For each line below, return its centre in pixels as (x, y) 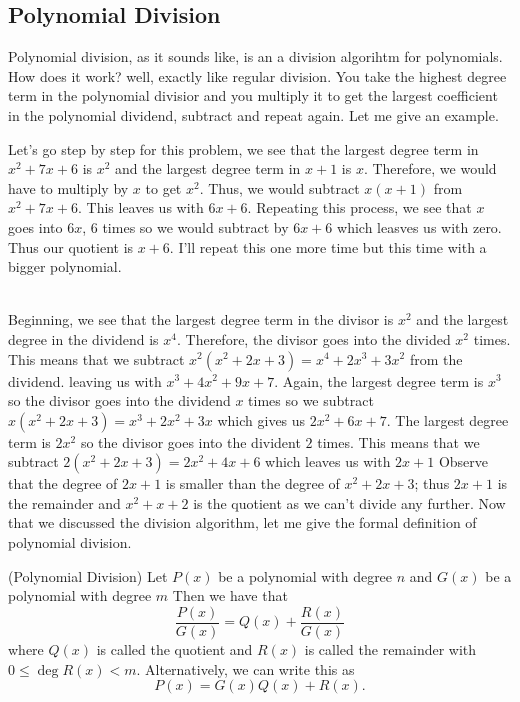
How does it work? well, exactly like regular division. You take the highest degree (257, 75)
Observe (463, 461)
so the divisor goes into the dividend (119, 400)
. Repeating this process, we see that (359, 207)
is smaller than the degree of (252, 483)
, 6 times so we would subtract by (185, 226)
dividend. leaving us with (85, 380)
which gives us (261, 419)
